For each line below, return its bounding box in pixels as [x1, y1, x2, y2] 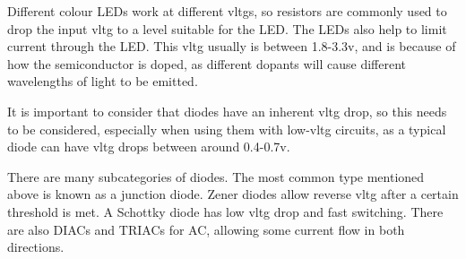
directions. [7, 237, 65, 256]
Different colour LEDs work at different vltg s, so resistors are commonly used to [7, 2, 447, 20]
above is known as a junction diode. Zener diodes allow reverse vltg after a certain [7, 185, 459, 203]
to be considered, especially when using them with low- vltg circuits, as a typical [7, 119, 446, 138]
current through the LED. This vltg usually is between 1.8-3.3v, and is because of [7, 37, 456, 56]
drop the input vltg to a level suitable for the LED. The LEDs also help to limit [7, 19, 447, 38]
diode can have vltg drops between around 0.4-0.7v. [7, 137, 290, 156]
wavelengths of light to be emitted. [7, 72, 198, 91]
